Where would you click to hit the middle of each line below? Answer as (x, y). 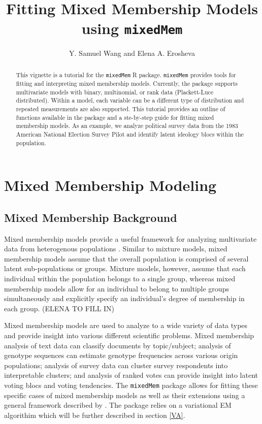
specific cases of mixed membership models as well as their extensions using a (125, 395)
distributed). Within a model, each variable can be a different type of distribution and (130, 100)
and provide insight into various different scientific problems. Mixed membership (129, 335)
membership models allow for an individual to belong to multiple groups (117, 288)
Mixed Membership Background (91, 217)
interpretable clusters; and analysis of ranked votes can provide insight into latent (131, 375)
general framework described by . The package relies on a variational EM (118, 405)
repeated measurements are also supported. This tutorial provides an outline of (121, 108)
